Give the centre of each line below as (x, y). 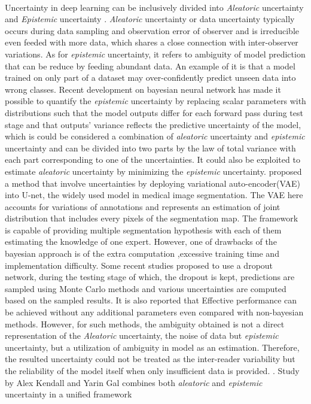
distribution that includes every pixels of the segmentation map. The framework (152, 218)
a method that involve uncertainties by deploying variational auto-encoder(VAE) (153, 183)
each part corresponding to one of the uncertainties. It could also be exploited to (153, 160)
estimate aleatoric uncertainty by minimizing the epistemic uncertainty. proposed (153, 171)
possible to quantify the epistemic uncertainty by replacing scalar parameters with (155, 101)
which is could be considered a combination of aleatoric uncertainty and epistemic (155, 136)
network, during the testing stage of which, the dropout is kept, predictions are (150, 277)
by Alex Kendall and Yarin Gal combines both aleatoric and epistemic (134, 382)
